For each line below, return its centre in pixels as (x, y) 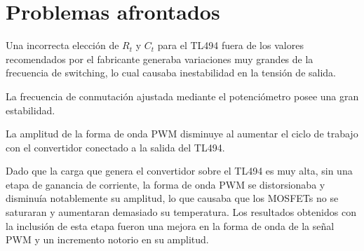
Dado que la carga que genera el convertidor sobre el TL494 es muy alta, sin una (179, 171)
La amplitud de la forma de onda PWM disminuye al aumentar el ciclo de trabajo (182, 134)
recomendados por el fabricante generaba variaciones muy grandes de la (160, 59)
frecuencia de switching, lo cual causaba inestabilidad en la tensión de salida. (171, 73)
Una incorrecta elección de (62, 45)
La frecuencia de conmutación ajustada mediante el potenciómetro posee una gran (182, 96)
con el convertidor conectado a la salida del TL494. (115, 147)
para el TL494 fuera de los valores (230, 45)
